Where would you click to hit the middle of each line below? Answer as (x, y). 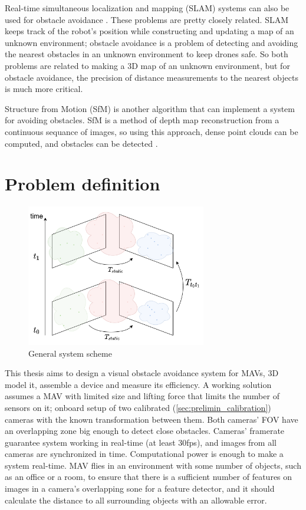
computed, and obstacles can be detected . (81, 143)
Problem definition (83, 184)
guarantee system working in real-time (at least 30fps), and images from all (141, 442)
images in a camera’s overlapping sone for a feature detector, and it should (140, 488)
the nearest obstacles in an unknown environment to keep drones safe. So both (147, 54)
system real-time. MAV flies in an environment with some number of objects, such (153, 465)
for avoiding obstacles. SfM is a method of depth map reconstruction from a (142, 120)
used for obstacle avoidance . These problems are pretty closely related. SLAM (147, 19)
